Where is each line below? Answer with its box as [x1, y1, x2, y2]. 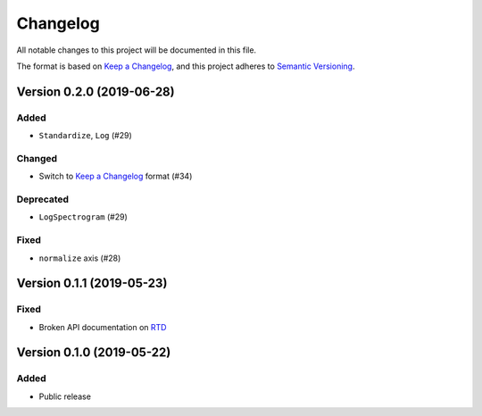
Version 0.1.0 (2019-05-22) [16, 345, 171, 361]
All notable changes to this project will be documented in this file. [16, 45, 257, 55]
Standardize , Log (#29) [38, 130, 133, 141]
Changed [16, 152, 58, 164]
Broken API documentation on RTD [38, 321, 167, 332]
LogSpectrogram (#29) [38, 212, 129, 222]
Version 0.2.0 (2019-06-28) [16, 84, 175, 99]
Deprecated [16, 193, 70, 205]
